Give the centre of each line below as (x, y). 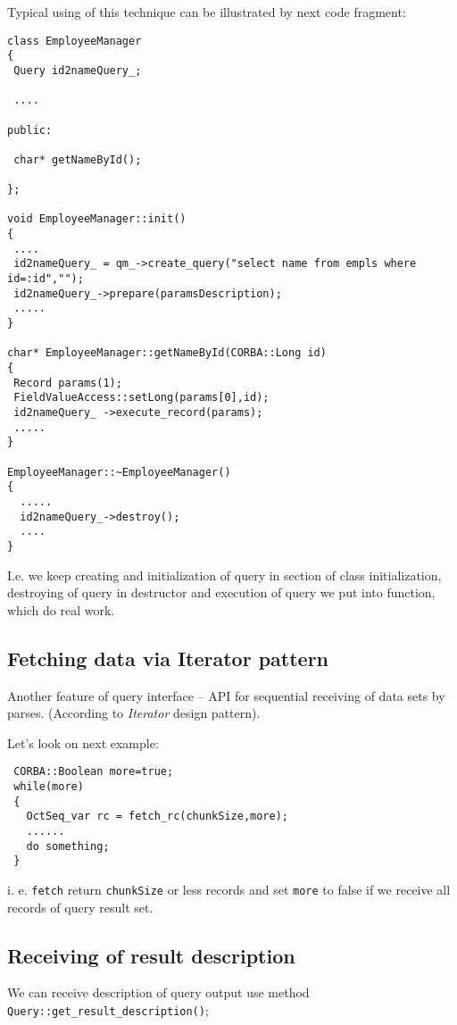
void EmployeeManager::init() (97, 219)
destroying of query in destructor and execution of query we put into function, (221, 592)
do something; (68, 846)
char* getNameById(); (78, 159)
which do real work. (61, 609)
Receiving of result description (151, 955)
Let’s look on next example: (83, 742)
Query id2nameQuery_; (78, 70)
